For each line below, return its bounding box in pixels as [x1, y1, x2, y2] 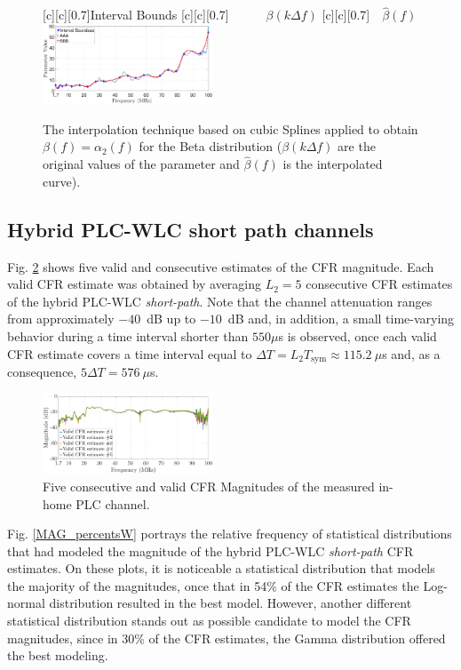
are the [338, 137, 376, 156]
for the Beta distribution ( [139, 137, 282, 156]
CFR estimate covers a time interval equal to [7, 344, 252, 363]
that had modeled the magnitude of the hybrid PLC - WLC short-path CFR [7, 541, 414, 560]
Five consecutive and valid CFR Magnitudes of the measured [43, 476, 375, 495]
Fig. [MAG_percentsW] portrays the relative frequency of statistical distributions [7, 524, 452, 543]
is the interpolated [282, 155, 383, 173]
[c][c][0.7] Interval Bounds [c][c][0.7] [43, 5, 229, 24]
